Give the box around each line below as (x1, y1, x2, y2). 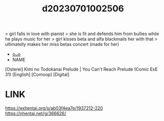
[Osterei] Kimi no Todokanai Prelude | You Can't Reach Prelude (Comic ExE (5, 66, 158, 72)
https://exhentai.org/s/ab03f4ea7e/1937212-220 (5, 105, 103, 111)
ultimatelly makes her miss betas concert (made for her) (5, 41, 120, 47)
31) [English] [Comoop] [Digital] (5, 72, 70, 78)
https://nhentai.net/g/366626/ (5, 111, 67, 117)
